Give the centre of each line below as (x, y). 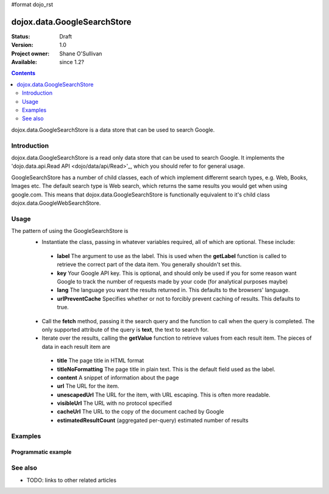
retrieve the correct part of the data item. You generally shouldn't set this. (149, 265)
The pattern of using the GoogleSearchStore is (70, 231)
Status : (21, 36)
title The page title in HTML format (101, 360)
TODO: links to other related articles (72, 480)
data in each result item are (76, 346)
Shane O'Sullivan (81, 53)
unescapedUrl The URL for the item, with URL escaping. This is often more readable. (164, 395)
